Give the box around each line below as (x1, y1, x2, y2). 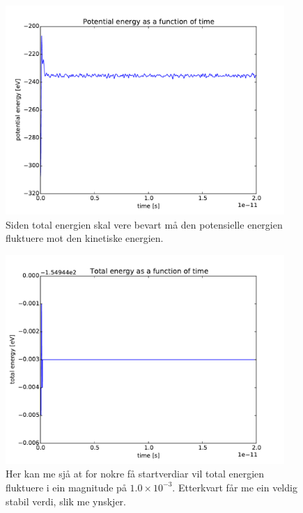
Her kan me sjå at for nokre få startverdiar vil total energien (6, 466, 265, 481)
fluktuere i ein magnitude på (6, 480, 127, 494)
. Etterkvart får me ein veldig (172, 480, 297, 494)
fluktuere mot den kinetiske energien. (6, 231, 164, 245)
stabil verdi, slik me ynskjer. (6, 493, 126, 508)
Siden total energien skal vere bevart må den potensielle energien (6, 217, 283, 231)
